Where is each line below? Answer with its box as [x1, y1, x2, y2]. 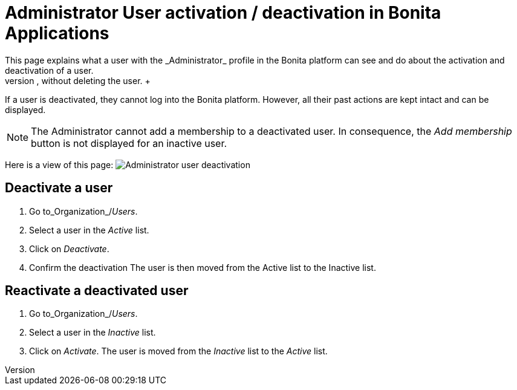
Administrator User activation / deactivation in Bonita [5, 2, 441, 23]
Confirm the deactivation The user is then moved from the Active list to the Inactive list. [29, 262, 376, 273]
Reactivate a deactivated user [5, 283, 189, 299]
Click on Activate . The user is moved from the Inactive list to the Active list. [29, 346, 328, 357]
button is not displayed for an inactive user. [31, 137, 227, 149]
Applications [5, 23, 109, 44]
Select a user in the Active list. [29, 224, 149, 235]
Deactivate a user [5, 180, 113, 196]
